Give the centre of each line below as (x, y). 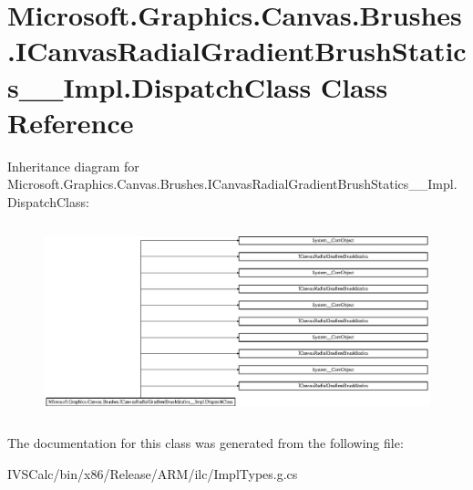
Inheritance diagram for (73, 166)
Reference (71, 122)
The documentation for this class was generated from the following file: (206, 443)
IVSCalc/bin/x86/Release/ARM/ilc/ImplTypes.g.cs (153, 474)
